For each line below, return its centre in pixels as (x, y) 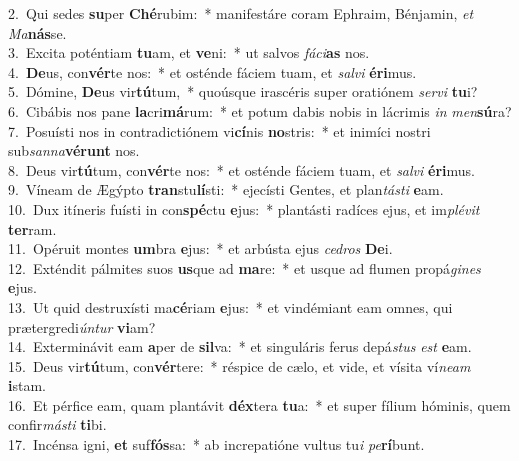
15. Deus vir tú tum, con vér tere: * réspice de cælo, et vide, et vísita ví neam (239, 365)
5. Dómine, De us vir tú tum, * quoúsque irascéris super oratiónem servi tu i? (243, 91)
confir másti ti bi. (57, 424)
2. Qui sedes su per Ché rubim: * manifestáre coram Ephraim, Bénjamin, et (241, 13)
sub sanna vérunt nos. (74, 150)
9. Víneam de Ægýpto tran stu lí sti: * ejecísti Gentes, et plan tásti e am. (226, 189)
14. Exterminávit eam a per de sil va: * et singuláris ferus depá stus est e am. (240, 346)
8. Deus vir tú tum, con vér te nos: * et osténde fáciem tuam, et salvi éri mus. (241, 169)
